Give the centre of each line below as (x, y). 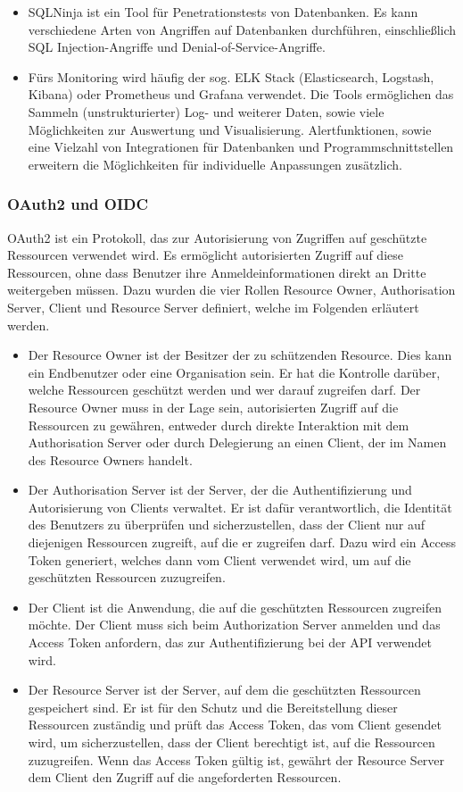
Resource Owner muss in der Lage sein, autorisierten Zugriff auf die (213, 407)
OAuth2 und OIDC (78, 204)
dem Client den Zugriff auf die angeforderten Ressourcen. (185, 777)
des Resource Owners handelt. (110, 459)
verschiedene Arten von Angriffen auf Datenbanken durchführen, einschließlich (242, 29)
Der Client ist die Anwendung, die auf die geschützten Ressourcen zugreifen (235, 607)
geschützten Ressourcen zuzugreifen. (127, 577)
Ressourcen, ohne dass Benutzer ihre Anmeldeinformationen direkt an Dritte (217, 272)
